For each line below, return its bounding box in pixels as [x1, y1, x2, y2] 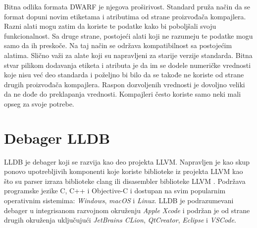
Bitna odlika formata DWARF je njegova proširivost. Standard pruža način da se [4, 1, 251, 11]
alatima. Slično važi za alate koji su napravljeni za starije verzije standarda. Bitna [4, 50, 253, 60]
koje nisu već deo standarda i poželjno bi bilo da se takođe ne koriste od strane [4, 69, 244, 80]
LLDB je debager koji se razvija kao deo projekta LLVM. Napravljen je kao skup [4, 156, 250, 167]
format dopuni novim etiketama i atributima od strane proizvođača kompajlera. [4, 11, 246, 21]
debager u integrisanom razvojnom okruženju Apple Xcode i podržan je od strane [4, 205, 250, 215]
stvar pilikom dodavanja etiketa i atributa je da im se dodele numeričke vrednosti [4, 59, 251, 70]
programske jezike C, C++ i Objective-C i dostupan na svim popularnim [4, 185, 226, 196]
